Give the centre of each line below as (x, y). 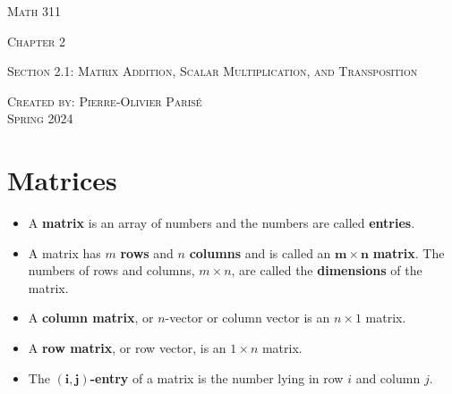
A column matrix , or (91, 318)
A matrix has (64, 252)
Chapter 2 (36, 41)
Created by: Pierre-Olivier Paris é (105, 101)
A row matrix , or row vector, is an (127, 348)
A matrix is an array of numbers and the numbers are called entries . (222, 223)
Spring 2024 (40, 118)
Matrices (62, 180)
